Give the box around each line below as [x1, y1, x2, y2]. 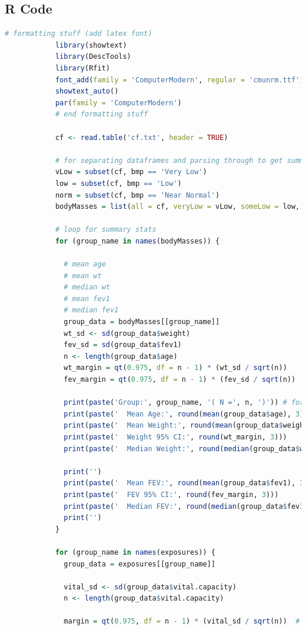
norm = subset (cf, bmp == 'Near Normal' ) [55, 191, 220, 199]
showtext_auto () [55, 87, 119, 96]
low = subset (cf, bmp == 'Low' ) [55, 179, 182, 188]
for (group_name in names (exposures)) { [55, 548, 215, 556]
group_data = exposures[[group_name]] [64, 559, 215, 568]
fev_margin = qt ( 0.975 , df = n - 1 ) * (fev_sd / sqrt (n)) [64, 375, 296, 384]
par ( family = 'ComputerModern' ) [55, 98, 182, 107]
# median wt [64, 283, 110, 292]
